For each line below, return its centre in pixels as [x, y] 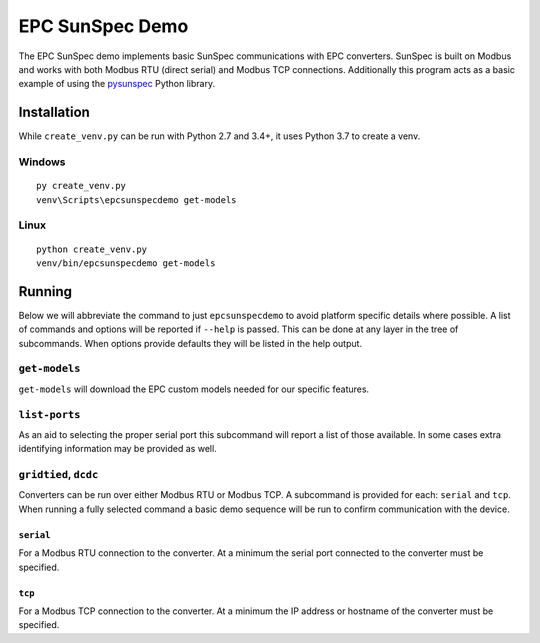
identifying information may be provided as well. [117, 449]
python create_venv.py [92, 249]
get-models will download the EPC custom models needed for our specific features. [194, 389]
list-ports [49, 414]
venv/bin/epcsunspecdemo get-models [126, 263]
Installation [54, 112]
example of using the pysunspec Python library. [116, 84]
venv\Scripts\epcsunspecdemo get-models [136, 199]
